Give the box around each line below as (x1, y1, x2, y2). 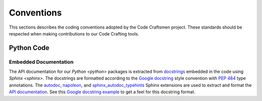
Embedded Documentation (9, 58, 74, 65)
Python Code (9, 44, 49, 52)
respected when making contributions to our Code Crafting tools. (9, 31, 139, 36)
